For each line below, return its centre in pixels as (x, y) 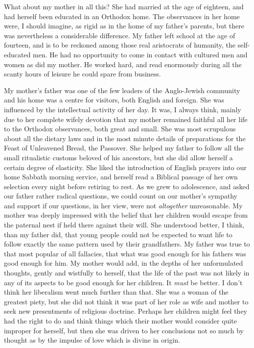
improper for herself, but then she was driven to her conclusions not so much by (124, 330)
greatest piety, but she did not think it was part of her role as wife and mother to (126, 301)
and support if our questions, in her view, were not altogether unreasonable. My (123, 205)
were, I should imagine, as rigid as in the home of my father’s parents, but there (124, 26)
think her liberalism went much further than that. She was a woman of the (116, 292)
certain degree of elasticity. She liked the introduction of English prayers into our (125, 167)
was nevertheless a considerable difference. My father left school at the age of (120, 35)
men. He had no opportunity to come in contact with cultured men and (140, 54)
